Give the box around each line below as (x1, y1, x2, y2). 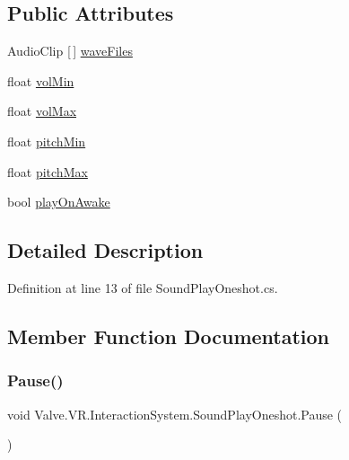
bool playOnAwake (7, 192, 110, 211)
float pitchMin (7, 131, 86, 150)
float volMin (7, 71, 74, 90)
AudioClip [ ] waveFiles (7, 41, 133, 60)
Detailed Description (7, 236, 204, 264)
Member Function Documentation (7, 322, 330, 349)
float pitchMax (7, 162, 88, 181)
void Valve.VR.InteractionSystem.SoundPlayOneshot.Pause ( (7, 404, 343, 423)
